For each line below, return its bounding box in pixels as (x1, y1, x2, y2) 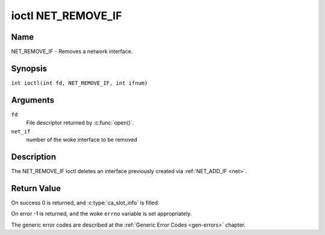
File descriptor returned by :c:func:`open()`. (26, 119, 134, 126)
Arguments (11, 95, 55, 105)
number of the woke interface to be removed (26, 136, 138, 144)
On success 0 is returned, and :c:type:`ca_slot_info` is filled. (11, 199, 159, 206)
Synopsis (11, 63, 48, 73)
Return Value (11, 183, 61, 194)
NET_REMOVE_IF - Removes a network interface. (11, 48, 133, 55)
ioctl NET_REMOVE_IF (11, 9, 122, 22)
